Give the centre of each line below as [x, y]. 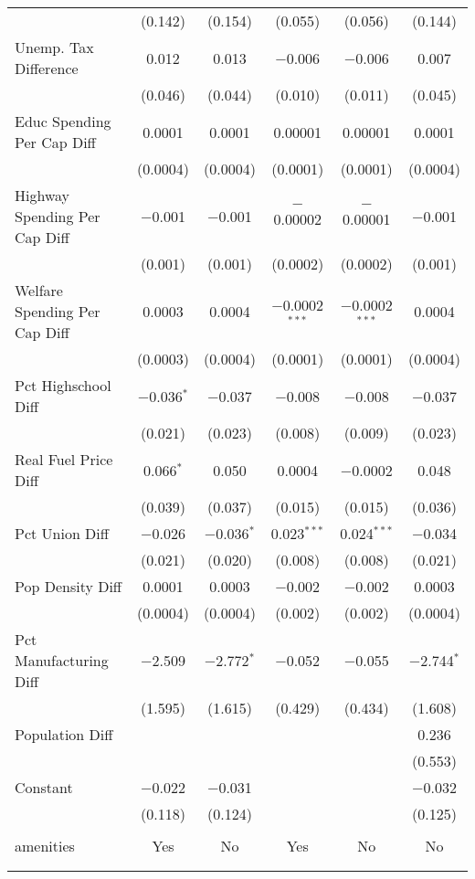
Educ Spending [63, 121]
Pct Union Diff [62, 533]
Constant [44, 787]
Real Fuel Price [64, 459]
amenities [45, 846]
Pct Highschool [63, 385]
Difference [47, 68]
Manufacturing [62, 660]
